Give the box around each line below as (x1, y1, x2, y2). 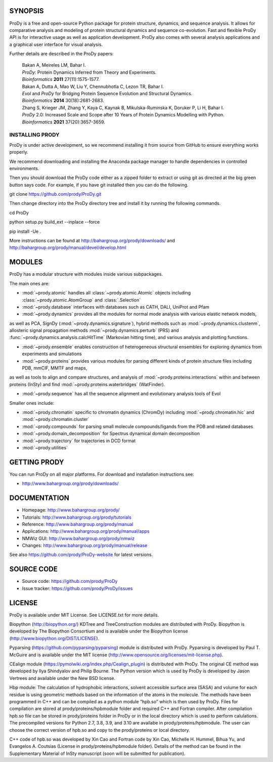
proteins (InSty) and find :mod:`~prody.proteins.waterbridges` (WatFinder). (9, 381, 165, 387)
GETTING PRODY (9, 458, 64, 467)
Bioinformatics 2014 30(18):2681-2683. (22, 98, 105, 104)
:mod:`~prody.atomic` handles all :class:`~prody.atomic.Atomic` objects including (22, 290, 191, 296)
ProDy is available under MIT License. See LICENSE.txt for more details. (9, 612, 159, 618)
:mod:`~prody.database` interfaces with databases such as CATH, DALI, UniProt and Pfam (22, 304, 210, 310)
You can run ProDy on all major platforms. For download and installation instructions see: (9, 471, 195, 477)
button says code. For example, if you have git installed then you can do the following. (9, 182, 189, 188)
